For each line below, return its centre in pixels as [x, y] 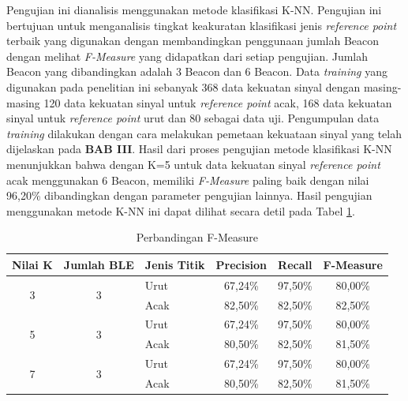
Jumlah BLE [99, 264]
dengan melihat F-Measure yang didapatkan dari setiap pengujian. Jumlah [187, 56]
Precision [241, 264]
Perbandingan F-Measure [197, 237]
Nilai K [32, 264]
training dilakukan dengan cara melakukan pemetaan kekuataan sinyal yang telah [204, 133]
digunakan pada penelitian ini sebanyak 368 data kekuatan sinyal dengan [183, 86]
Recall [295, 264]
